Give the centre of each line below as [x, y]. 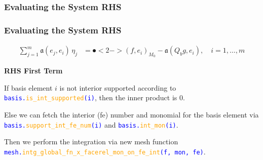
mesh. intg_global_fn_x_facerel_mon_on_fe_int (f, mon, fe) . [105, 151]
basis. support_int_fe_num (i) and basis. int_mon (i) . [91, 124]
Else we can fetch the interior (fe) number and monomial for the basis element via [131, 115]
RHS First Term [33, 71]
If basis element [28, 87]
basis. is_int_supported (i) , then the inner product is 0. [95, 97]
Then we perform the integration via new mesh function [91, 142]
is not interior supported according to [118, 87]
